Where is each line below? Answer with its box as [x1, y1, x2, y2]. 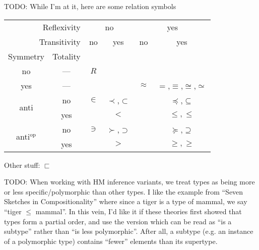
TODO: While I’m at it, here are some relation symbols [4, 1, 176, 11]
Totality [52, 50, 81, 62]
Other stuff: [4, 159, 40, 170]
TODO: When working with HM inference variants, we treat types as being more [4, 176, 255, 187]
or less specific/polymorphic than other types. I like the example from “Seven [4, 186, 243, 197]
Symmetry [8, 50, 45, 62]
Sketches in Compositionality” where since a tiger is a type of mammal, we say [4, 196, 247, 207]
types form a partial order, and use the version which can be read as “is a [4, 216, 232, 226]
